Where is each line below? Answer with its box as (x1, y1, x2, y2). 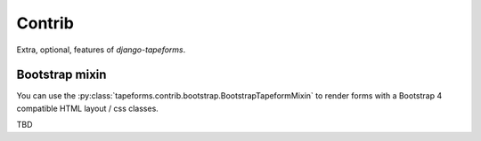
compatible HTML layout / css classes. (16, 103, 159, 114)
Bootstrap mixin (16, 67, 107, 82)
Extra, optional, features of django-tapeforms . (16, 44, 186, 55)
